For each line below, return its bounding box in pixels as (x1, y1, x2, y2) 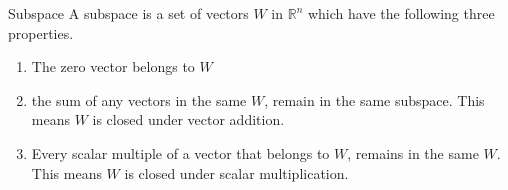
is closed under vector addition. (92, 109, 285, 130)
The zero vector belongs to (31, 56, 195, 77)
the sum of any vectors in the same (31, 89, 247, 110)
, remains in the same (347, 142, 479, 163)
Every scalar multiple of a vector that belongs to (31, 142, 330, 163)
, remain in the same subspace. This (264, 89, 485, 110)
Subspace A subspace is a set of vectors (8, 3, 249, 23)
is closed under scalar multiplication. (124, 162, 349, 183)
